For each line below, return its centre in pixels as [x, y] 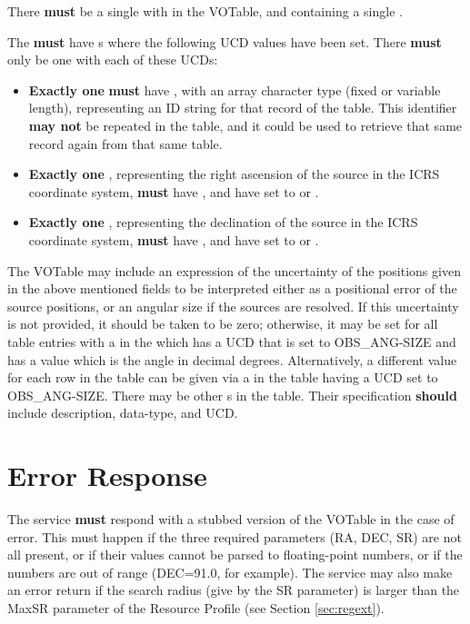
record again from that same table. [125, 143]
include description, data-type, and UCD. [123, 413]
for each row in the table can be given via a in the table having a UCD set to [223, 377]
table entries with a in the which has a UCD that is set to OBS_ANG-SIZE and [232, 341]
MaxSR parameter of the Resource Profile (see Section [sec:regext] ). [196, 607]
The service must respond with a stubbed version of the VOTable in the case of [231, 519]
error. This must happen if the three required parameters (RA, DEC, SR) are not [235, 536]
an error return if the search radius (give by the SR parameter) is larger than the [234, 590]
